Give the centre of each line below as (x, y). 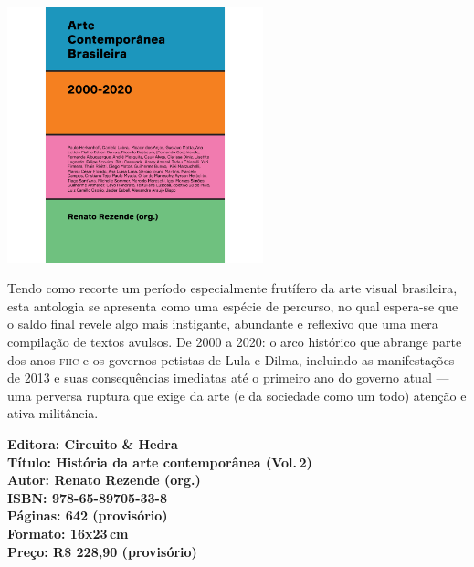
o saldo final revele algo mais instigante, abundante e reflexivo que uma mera (223, 324)
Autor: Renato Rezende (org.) (104, 480)
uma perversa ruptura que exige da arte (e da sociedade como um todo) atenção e (237, 395)
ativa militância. (53, 413)
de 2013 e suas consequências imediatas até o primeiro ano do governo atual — (228, 378)
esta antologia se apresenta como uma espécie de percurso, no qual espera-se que (233, 305)
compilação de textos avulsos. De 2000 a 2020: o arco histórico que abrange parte (235, 342)
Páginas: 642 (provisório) (88, 515)
